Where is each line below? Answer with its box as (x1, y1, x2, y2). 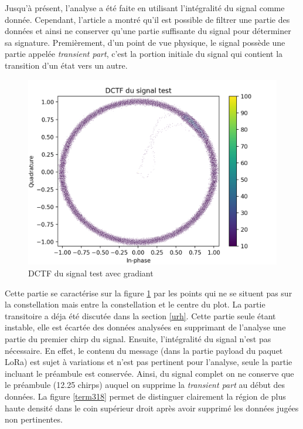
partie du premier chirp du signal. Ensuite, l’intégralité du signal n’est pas (5, 333, 271, 345)
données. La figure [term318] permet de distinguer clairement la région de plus (5, 390, 286, 403)
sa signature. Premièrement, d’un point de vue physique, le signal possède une (5, 36, 285, 48)
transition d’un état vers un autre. (5, 59, 128, 71)
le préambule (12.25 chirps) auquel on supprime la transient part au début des (5, 379, 285, 391)
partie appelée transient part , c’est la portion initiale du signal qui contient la (5, 48, 283, 60)
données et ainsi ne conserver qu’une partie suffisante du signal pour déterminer (5, 25, 291, 37)
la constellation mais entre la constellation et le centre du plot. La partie (5, 298, 265, 310)
